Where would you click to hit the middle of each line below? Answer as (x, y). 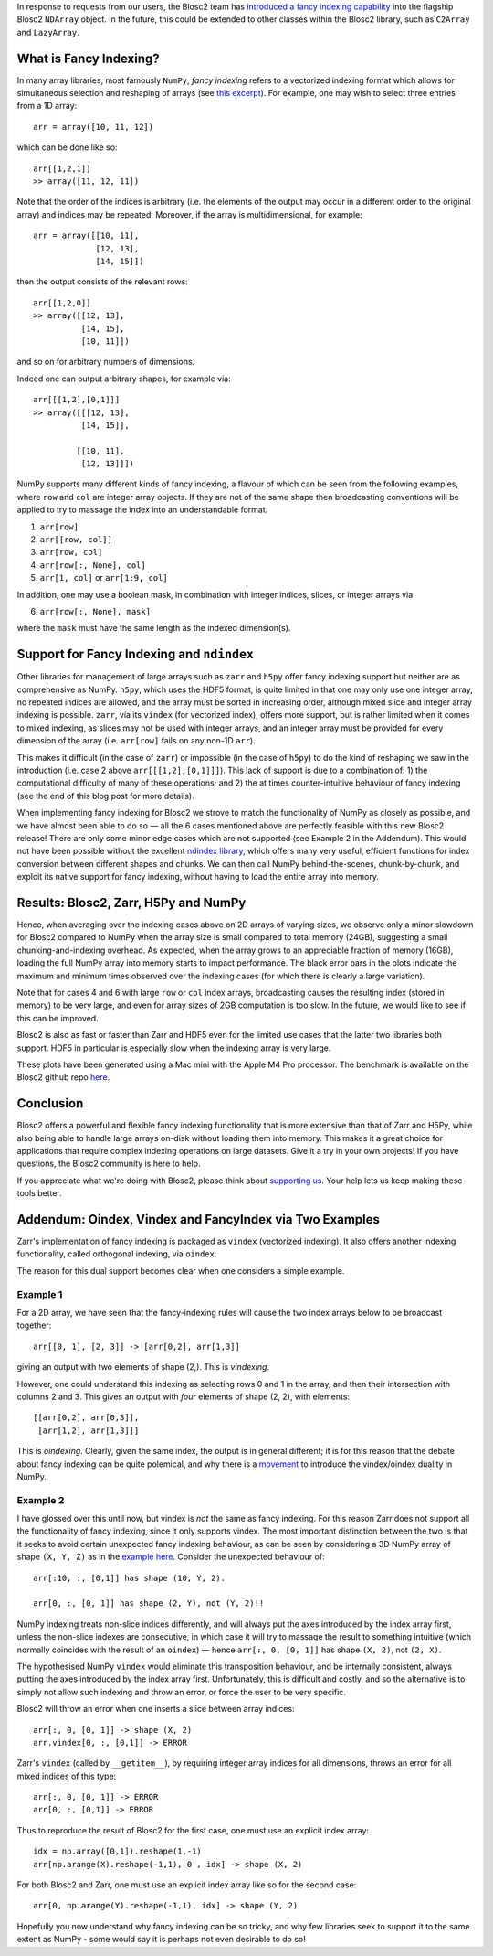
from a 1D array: (47, 106)
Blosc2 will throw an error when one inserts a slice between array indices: (156, 1709)
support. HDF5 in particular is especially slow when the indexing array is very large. (174, 1048)
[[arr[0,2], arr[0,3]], (86, 1418)
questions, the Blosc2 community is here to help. (109, 1164)
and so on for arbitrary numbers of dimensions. (106, 362)
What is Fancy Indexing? (88, 58)
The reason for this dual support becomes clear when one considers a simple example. (181, 1270)
